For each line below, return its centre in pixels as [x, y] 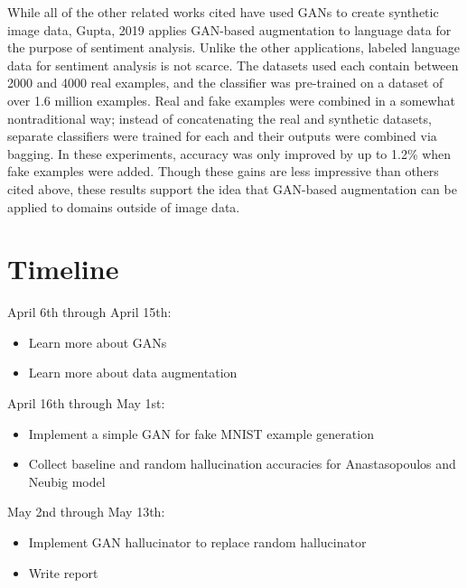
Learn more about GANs [98, 342]
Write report [63, 572]
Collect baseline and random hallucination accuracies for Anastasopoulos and [242, 464]
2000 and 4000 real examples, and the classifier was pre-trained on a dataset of [225, 83]
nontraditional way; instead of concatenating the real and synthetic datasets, [219, 118]
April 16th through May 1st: [86, 403]
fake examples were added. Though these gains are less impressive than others [223, 171]
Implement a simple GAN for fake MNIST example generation [201, 433]
